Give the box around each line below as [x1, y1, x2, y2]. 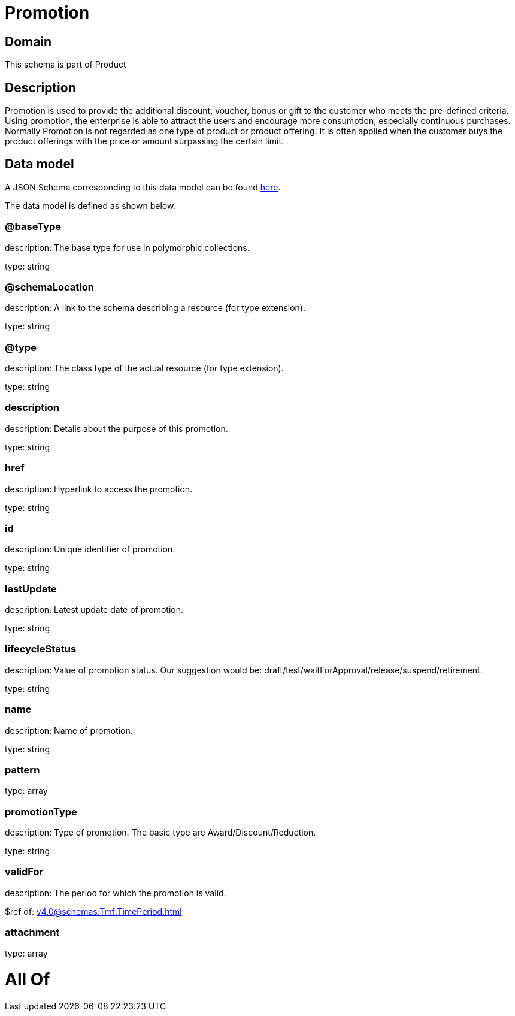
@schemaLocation [5, 280, 94, 293]
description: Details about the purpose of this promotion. [5, 423, 228, 434]
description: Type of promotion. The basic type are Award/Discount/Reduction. [5, 827, 316, 838]
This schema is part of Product [5, 59, 126, 70]
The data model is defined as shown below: [5, 200, 177, 211]
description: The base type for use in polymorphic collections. [5, 242, 250, 253]
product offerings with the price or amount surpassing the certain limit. [5, 136, 284, 147]
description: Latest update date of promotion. [5, 604, 184, 615]
